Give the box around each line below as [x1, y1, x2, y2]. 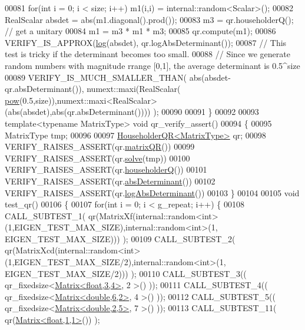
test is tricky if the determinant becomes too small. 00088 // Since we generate [5, 48, 290, 60]
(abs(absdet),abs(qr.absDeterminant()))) [5, 105, 151, 118]
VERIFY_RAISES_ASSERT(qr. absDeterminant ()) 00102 [5, 174, 216, 187]
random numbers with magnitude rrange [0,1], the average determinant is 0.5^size [5, 59, 300, 71]
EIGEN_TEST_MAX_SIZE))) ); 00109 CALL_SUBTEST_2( [5, 232, 236, 245]
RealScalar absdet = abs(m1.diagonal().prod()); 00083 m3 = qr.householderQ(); [5, 13, 294, 25]
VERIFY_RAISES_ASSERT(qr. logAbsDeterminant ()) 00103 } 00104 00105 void [5, 186, 300, 199]
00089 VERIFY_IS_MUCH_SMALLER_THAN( [5, 71, 187, 83]
